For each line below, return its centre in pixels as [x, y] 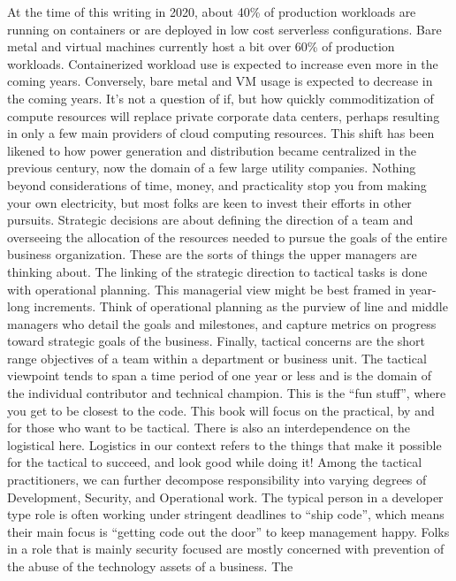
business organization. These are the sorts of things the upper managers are [212, 254]
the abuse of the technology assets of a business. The [150, 566]
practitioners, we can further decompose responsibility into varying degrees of [217, 480]
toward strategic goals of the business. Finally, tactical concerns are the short [217, 341]
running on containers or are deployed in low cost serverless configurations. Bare [224, 29]
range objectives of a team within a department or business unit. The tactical [217, 358]
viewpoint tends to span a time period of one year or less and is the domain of [219, 375]
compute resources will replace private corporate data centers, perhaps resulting [224, 115]
